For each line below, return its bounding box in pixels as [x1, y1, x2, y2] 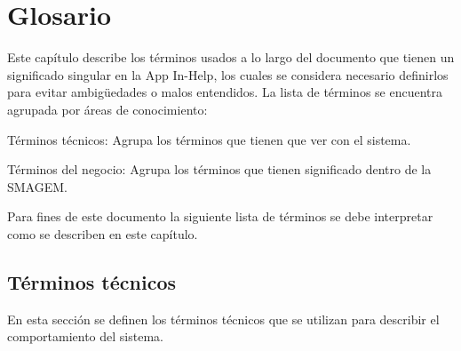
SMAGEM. [7, 177, 68, 195]
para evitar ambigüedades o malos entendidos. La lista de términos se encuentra [7, 83, 442, 101]
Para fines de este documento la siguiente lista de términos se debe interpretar [7, 207, 433, 226]
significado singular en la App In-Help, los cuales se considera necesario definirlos [7, 65, 449, 84]
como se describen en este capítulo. [7, 224, 198, 243]
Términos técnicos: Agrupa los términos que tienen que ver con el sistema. [7, 130, 411, 148]
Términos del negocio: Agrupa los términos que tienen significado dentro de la [7, 160, 432, 179]
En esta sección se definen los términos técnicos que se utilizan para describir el [7, 309, 440, 328]
